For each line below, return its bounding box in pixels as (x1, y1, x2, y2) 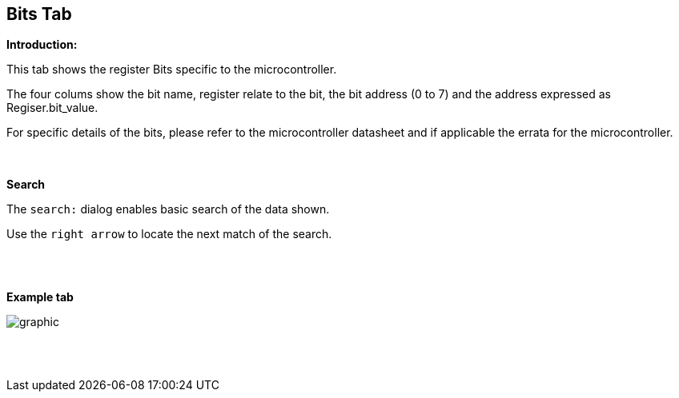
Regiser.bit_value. (6, 101, 98, 115)
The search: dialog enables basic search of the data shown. (6, 202, 330, 217)
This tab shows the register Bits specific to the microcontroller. (6, 62, 337, 77)
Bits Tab (6, 4, 72, 24)
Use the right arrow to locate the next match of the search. (6, 227, 332, 241)
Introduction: (6, 38, 78, 52)
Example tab (6, 290, 74, 304)
